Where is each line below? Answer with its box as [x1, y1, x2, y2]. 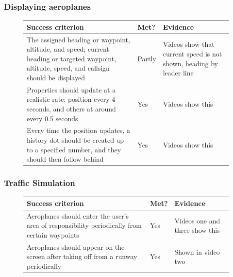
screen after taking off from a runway [27, 251, 137, 261]
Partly [137, 53, 156, 63]
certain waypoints [27, 230, 79, 240]
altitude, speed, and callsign [27, 63, 110, 73]
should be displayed [27, 72, 85, 82]
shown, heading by [163, 58, 218, 68]
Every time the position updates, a [27, 125, 131, 135]
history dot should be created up [27, 135, 124, 145]
